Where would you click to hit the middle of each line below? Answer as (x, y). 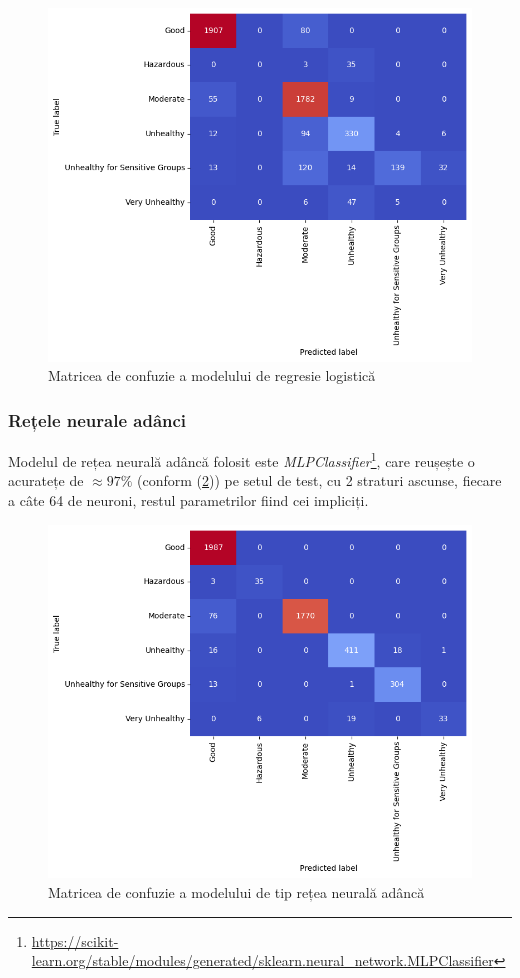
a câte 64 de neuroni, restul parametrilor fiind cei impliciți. (188, 500)
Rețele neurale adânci (97, 419)
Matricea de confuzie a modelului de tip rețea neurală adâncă (236, 892)
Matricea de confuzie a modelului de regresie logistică (212, 375)
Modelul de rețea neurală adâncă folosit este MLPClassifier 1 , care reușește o (241, 459)
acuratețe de (46, 480)
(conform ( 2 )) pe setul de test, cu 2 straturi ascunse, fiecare (319, 480)
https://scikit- (75, 940)
